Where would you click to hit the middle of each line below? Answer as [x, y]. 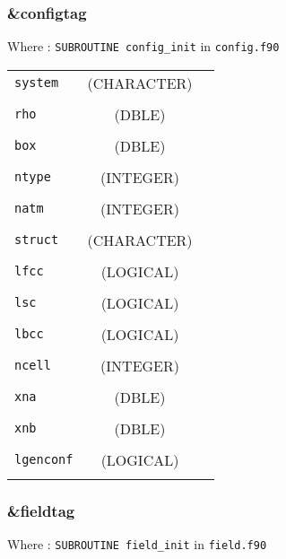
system [37, 83]
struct [37, 240]
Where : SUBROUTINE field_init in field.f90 [137, 544]
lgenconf [44, 460]
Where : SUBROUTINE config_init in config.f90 [143, 46]
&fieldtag [41, 510]
